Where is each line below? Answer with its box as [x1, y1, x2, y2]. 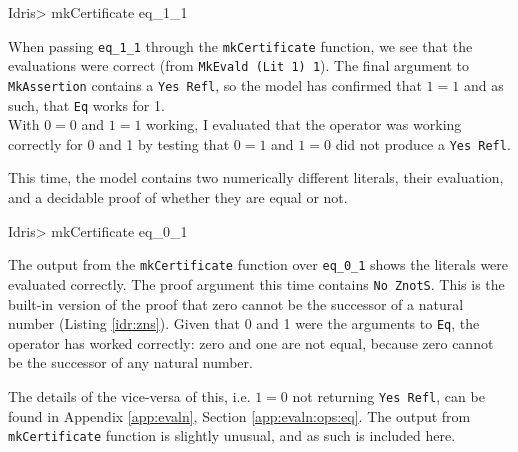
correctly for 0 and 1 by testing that [8, 133, 230, 154]
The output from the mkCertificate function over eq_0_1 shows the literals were [8, 254, 509, 275]
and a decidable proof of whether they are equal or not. [8, 187, 348, 208]
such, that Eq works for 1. [8, 94, 165, 115]
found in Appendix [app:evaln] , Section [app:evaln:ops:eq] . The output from [8, 405, 471, 426]
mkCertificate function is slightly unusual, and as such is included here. [8, 425, 456, 446]
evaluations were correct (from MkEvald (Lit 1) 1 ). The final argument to [8, 55, 470, 76]
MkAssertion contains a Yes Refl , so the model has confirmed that [8, 74, 422, 95]
